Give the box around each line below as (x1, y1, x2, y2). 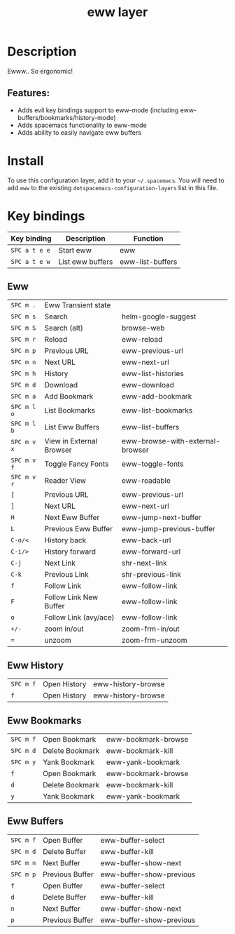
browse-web (121, 323, 165, 333)
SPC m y (10, 759, 36, 766)
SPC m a (10, 392, 36, 401)
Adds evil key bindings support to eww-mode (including (17, 106, 179, 114)
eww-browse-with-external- (121, 436, 220, 446)
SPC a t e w (10, 258, 51, 265)
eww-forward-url (121, 547, 181, 556)
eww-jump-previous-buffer (121, 524, 215, 534)
